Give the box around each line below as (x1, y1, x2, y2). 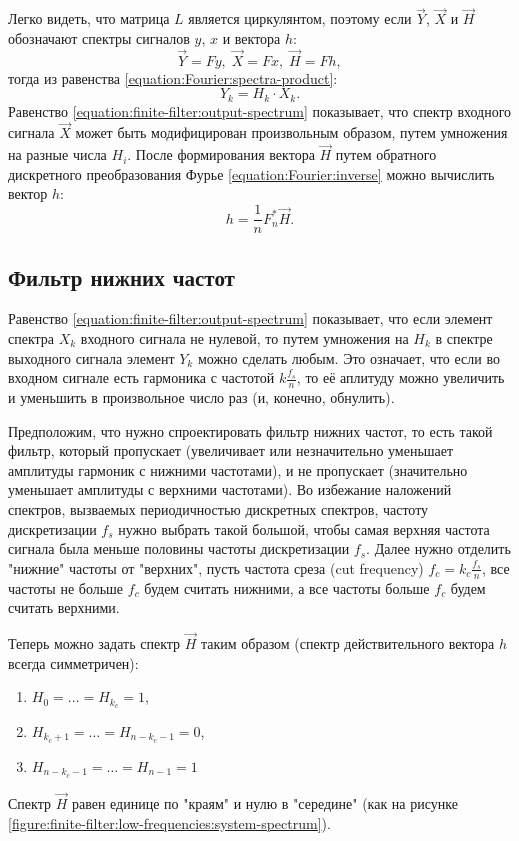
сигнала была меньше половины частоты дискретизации (8, 538, 350, 559)
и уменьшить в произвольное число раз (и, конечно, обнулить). (8, 386, 395, 407)
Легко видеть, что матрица (8, 8, 170, 29)
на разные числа (8, 144, 107, 165)
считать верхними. (8, 597, 120, 618)
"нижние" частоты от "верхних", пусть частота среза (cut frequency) (8, 557, 424, 578)
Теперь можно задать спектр (8, 632, 181, 653)
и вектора (222, 27, 281, 48)
